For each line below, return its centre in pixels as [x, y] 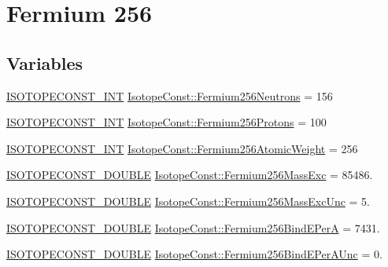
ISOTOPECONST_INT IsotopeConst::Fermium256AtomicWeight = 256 [182, 148]
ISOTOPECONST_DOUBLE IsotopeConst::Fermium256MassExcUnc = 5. [188, 201]
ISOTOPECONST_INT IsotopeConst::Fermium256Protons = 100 [166, 122]
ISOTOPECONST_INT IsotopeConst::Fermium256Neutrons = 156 [170, 95]
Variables [45, 62]
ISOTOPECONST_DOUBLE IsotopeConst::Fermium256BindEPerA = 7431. [193, 227]
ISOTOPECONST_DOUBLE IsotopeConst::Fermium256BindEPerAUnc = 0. [194, 254]
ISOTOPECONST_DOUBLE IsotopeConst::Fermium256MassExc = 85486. [190, 175]
